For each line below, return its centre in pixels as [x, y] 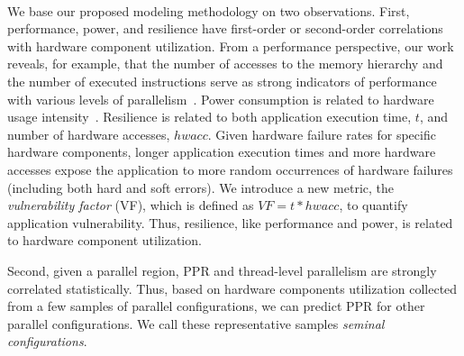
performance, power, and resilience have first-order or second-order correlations [225, 28]
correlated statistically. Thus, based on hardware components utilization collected [232, 288]
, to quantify [373, 205]
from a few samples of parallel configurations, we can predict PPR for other [216, 306]
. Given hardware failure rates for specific [322, 134]
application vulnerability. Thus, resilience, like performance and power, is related [230, 222]
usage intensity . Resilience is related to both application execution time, [209, 117]
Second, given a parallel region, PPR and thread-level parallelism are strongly [222, 270]
